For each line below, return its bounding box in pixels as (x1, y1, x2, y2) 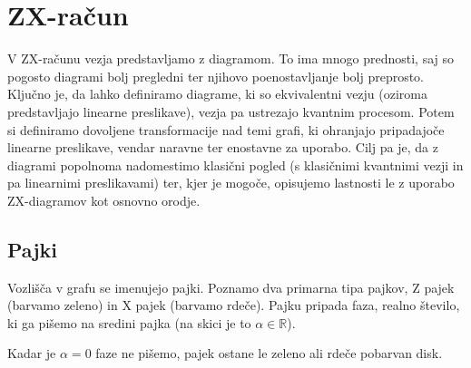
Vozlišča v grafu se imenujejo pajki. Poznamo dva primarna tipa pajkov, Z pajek (7, 277, 455, 296)
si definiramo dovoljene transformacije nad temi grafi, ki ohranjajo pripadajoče (7, 120, 445, 139)
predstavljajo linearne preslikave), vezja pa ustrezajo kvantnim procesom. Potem (7, 102, 455, 121)
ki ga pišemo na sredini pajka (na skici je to (7, 313, 251, 332)
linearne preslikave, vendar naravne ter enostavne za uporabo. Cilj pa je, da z (7, 138, 438, 157)
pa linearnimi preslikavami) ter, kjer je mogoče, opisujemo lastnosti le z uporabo (7, 173, 455, 192)
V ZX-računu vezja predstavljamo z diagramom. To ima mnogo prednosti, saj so (7, 49, 454, 68)
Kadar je (7, 344, 56, 363)
